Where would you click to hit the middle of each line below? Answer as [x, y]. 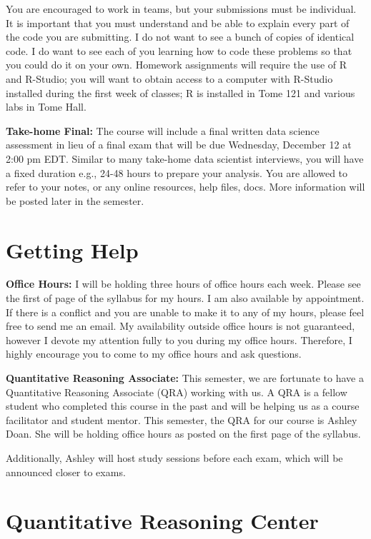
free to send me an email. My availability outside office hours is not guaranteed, [180, 326]
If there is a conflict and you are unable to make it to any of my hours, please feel [185, 312]
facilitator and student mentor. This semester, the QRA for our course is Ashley [182, 419]
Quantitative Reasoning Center [162, 521]
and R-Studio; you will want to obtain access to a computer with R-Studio [169, 78]
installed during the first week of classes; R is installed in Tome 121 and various [180, 92]
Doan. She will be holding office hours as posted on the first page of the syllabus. [183, 434]
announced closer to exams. [66, 472]
